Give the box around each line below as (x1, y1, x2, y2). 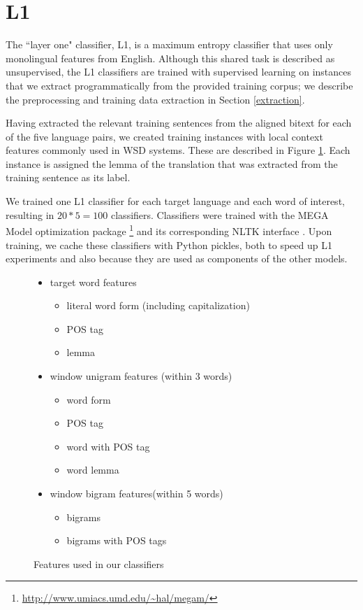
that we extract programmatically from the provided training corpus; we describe (6, 78, 353, 92)
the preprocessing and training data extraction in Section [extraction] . (6, 92, 305, 106)
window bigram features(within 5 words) (50, 486, 223, 501)
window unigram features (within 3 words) (50, 369, 232, 383)
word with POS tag (66, 439, 150, 453)
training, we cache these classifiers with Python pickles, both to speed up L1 (6, 237, 332, 252)
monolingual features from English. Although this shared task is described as (6, 50, 335, 65)
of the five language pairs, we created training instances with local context (6, 129, 323, 143)
